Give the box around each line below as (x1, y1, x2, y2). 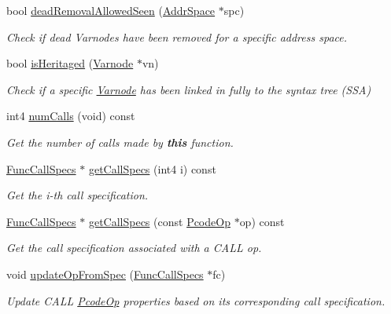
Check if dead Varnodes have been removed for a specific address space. (6, 28, 348, 45)
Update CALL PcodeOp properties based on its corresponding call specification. (6, 292, 385, 309)
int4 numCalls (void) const (6, 108, 135, 124)
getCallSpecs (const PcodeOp (88, 213, 231, 229)
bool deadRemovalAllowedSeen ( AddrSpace (6, 2, 216, 18)
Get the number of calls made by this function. (6, 133, 234, 150)
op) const (239, 213, 285, 229)
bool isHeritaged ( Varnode (6, 55, 134, 71)
